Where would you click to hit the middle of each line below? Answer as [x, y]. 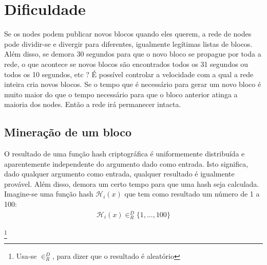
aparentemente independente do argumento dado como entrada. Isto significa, [126, 163]
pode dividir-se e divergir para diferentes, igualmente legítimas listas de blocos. [128, 43]
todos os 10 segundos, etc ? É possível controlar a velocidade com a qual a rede [129, 74]
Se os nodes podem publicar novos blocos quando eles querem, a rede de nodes [128, 34]
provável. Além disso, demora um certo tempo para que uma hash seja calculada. [132, 183]
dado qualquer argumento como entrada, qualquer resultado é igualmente [119, 174]
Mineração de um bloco [68, 132]
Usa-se [26, 256]
